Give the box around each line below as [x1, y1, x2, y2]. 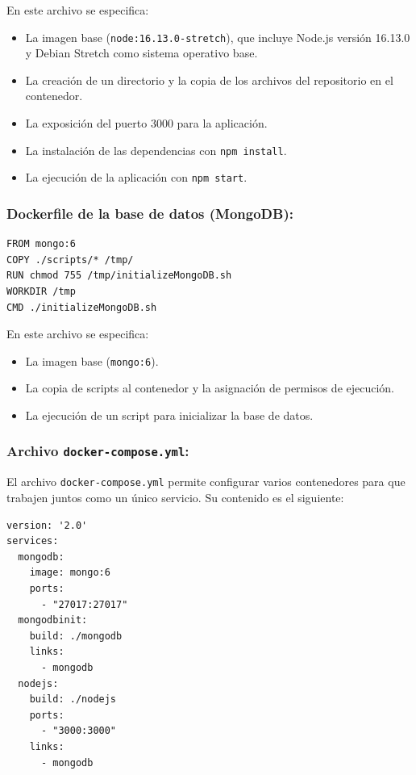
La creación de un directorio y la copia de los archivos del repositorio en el [25, 71, 393, 88]
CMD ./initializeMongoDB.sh [6, 301, 157, 313]
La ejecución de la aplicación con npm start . [25, 169, 248, 186]
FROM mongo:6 [6, 238, 76, 250]
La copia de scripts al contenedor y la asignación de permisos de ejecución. [25, 379, 395, 396]
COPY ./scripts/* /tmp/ [6, 253, 134, 266]
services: [6, 535, 59, 547]
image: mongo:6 [29, 567, 110, 579]
